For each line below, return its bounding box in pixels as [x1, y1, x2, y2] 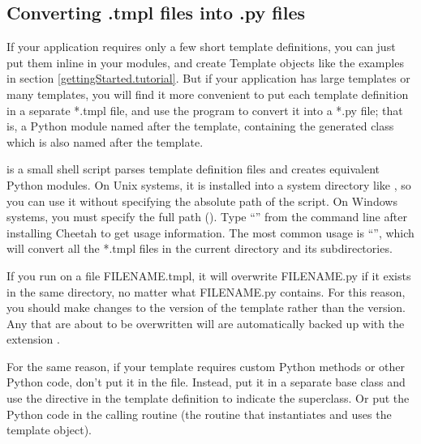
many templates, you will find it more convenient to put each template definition [6, 85, 409, 102]
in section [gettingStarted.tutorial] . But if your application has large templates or [6, 70, 410, 87]
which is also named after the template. [6, 133, 204, 150]
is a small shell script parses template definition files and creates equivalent [6, 160, 380, 177]
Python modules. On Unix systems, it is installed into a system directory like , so [6, 176, 411, 193]
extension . [6, 331, 60, 348]
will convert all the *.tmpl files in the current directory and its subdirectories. [6, 240, 393, 257]
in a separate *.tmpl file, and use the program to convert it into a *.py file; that [6, 101, 403, 118]
